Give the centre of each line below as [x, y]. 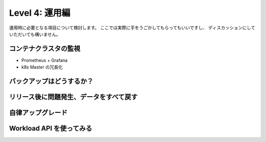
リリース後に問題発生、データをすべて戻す [73, 97]
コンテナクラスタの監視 [45, 49]
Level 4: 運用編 [40, 13]
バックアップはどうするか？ [51, 81]
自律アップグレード [38, 113]
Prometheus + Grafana [45, 60]
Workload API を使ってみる [50, 128]
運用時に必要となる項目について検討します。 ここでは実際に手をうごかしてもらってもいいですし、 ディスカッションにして [132, 28]
